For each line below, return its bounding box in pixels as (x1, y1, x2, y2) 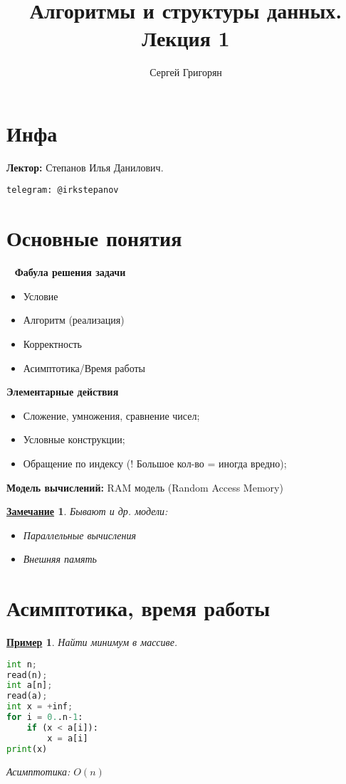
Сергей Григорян (150, 65, 222, 80)
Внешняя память (23, 551, 97, 566)
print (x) (6, 743, 48, 754)
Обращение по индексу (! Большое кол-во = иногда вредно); (23, 455, 287, 470)
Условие (23, 288, 58, 303)
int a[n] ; (6, 680, 53, 691)
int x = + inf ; (6, 701, 73, 712)
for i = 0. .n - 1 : (6, 712, 83, 723)
